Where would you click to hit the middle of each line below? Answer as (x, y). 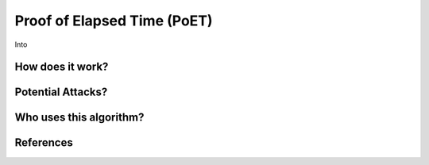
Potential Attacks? (61, 92)
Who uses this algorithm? (79, 118)
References (44, 143)
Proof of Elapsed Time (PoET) (114, 21)
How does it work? (62, 67)
